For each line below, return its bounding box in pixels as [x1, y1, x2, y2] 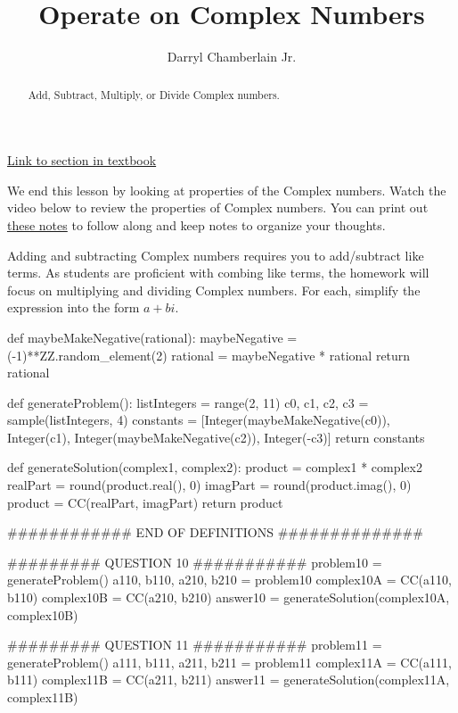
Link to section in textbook [7, 151, 157, 170]
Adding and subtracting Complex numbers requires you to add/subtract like [7, 245, 424, 264]
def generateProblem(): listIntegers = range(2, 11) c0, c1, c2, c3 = [7, 393, 369, 411]
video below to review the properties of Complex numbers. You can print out [7, 198, 429, 217]
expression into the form [7, 298, 140, 317]
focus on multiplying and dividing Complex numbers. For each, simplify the [7, 280, 421, 299]
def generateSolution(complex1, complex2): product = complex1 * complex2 [7, 458, 422, 477]
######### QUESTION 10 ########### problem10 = [7, 552, 382, 571]
